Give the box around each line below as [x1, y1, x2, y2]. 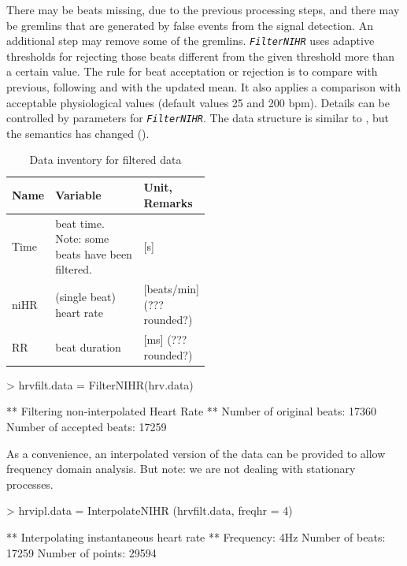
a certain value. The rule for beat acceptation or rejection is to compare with [6, 63, 378, 80]
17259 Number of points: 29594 [6, 544, 157, 560]
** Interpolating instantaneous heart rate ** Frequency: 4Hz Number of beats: [6, 529, 386, 545]
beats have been [55, 245, 132, 262]
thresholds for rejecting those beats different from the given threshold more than [6, 47, 394, 64]
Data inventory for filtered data [29, 151, 182, 168]
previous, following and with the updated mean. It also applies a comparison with [6, 79, 401, 95]
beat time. [55, 214, 105, 231]
